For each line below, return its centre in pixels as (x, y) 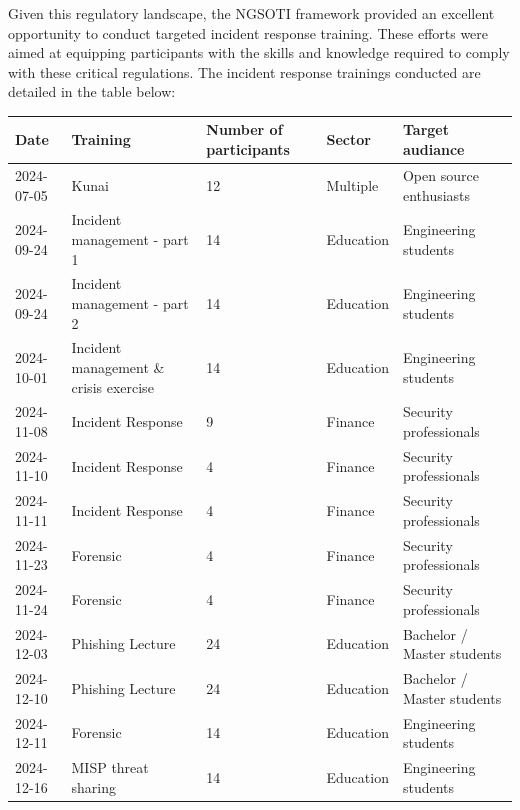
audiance (433, 149)
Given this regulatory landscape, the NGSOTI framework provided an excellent (251, 13)
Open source (440, 174)
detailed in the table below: (92, 91)
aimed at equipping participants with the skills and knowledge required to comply (259, 52)
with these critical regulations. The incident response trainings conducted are (244, 71)
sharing (93, 786)
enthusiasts (436, 194)
